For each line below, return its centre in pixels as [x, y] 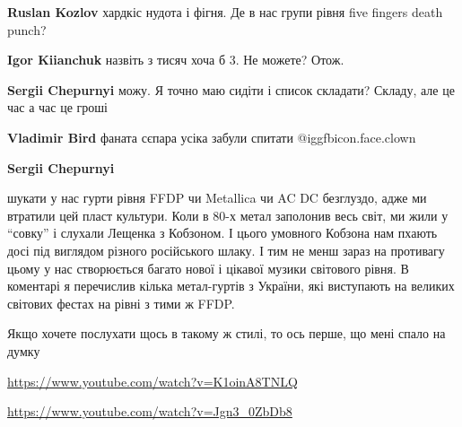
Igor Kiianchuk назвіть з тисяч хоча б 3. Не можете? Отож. [176, 60]
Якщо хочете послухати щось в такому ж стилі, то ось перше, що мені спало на [227, 333]
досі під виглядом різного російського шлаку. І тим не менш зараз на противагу [226, 250]
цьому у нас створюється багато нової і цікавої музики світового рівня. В [208, 268]
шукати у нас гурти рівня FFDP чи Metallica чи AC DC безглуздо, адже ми [217, 198]
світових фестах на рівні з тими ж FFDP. [121, 303]
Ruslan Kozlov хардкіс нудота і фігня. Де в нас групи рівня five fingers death [225, 12]
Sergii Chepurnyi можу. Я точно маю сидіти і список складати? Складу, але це [231, 89]
